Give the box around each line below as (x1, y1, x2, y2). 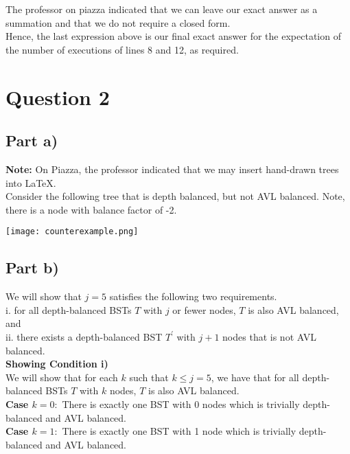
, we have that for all (211, 370, 299, 384)
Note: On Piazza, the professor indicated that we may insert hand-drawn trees (5, 161, 339, 176)
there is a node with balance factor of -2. (5, 202, 177, 216)
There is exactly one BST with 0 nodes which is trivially (62, 396, 300, 411)
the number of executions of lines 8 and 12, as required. (5, 42, 239, 56)
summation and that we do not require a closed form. (5, 15, 231, 30)
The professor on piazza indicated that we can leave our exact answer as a (5, 2, 318, 16)
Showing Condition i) (5, 356, 108, 371)
